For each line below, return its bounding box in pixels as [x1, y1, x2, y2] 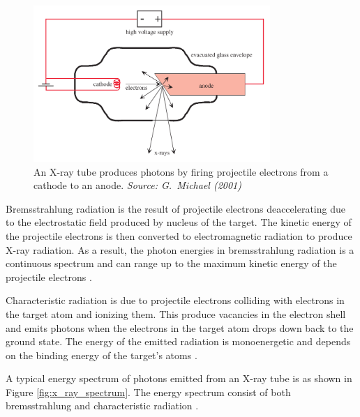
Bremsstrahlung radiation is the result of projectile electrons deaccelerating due [6, 201, 345, 215]
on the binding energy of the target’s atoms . [6, 347, 197, 362]
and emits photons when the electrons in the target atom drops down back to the [6, 320, 354, 335]
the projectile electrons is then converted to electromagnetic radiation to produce [6, 228, 352, 243]
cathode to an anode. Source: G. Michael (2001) [33, 178, 242, 192]
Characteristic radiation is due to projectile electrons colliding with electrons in [6, 293, 345, 308]
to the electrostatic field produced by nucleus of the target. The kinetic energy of [6, 215, 352, 229]
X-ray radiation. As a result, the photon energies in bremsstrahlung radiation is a [6, 242, 354, 257]
